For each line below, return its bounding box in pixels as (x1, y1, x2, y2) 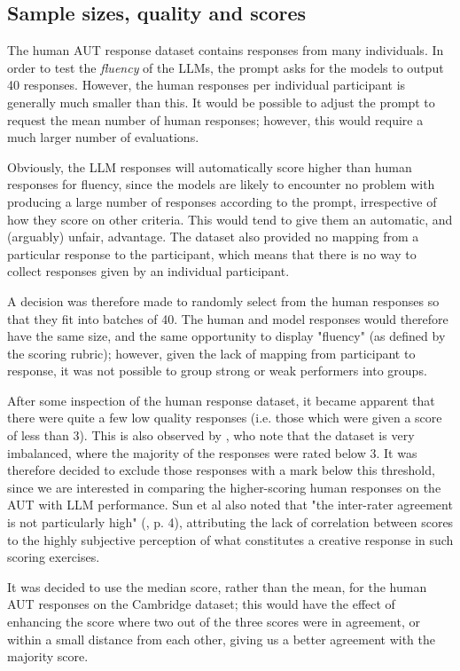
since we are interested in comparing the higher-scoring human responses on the (7, 478, 441, 496)
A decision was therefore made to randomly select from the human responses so (7, 291, 440, 310)
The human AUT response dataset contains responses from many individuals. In (7, 41, 444, 59)
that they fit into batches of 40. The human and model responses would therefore (7, 309, 448, 328)
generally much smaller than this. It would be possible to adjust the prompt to (7, 92, 435, 111)
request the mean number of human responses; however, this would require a (7, 110, 424, 129)
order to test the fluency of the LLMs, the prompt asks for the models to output (7, 58, 444, 76)
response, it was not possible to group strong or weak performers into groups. (7, 361, 427, 380)
